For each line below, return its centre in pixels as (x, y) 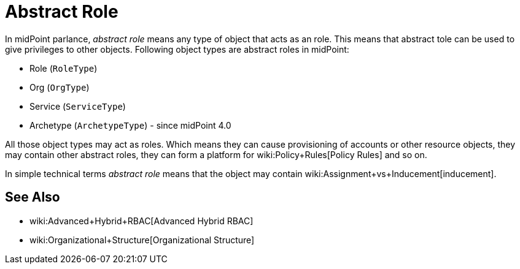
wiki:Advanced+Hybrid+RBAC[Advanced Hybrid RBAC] (142, 221)
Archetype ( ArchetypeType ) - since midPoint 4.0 (130, 125)
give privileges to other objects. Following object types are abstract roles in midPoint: (177, 49)
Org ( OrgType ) (60, 87)
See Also (33, 197)
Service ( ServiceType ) (78, 106)
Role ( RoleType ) (64, 68)
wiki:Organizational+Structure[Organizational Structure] (142, 240)
